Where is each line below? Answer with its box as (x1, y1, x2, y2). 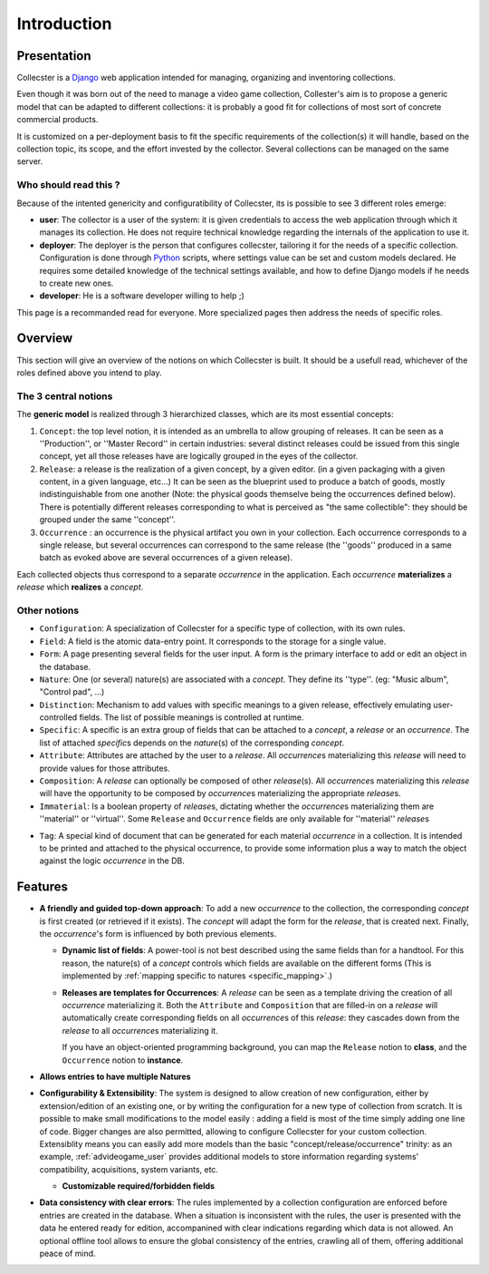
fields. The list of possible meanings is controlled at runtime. (79, 712, 304, 723)
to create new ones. (39, 277, 114, 288)
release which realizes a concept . (16, 581, 144, 593)
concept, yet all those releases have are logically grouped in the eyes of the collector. (39, 451, 359, 462)
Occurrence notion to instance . (62, 1055, 184, 1065)
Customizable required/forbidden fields (62, 1181, 216, 1191)
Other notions (16, 604, 80, 617)
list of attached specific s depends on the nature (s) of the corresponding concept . (39, 737, 345, 748)
